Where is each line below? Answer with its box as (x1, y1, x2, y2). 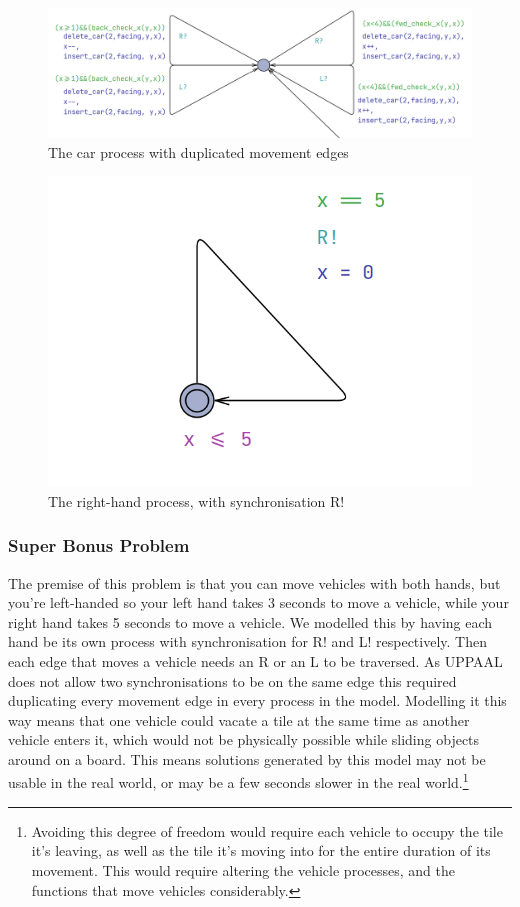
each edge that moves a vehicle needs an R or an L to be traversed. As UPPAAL (8, 650, 503, 671)
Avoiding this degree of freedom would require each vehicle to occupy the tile (31, 820, 503, 841)
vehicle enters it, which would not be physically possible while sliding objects (8, 729, 480, 750)
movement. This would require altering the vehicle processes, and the (31, 859, 455, 880)
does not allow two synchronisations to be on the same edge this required (8, 670, 457, 691)
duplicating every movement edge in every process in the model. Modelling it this (8, 690, 507, 711)
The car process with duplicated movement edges (48, 141, 349, 162)
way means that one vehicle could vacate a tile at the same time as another (8, 709, 470, 730)
